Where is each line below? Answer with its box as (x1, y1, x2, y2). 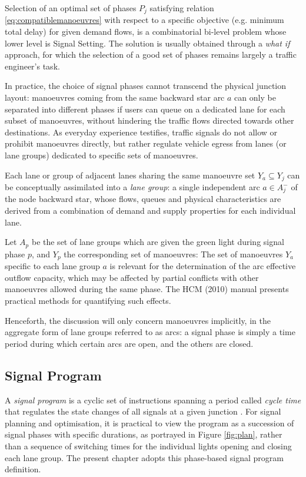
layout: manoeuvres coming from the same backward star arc (5, 91, 225, 104)
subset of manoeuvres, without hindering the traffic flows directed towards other (5, 114, 294, 127)
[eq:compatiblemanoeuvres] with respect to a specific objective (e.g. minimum (5, 14, 284, 26)
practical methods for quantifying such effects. (5, 294, 171, 306)
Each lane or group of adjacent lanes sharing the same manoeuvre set (5, 168, 255, 181)
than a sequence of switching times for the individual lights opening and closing (5, 439, 292, 452)
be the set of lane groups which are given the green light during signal (31, 236, 284, 248)
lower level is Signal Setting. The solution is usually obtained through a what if (5, 37, 290, 49)
